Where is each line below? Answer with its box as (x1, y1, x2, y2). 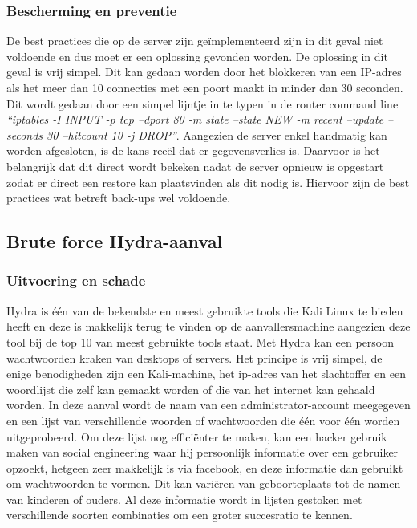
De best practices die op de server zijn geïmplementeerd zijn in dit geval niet (6, 32, 383, 49)
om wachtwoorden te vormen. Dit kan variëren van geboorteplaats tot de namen (6, 475, 401, 492)
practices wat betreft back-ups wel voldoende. (6, 189, 231, 206)
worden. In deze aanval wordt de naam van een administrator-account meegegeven (6, 396, 411, 413)
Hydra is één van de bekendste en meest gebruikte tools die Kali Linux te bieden (6, 302, 403, 319)
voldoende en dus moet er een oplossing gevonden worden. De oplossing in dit (6, 47, 388, 64)
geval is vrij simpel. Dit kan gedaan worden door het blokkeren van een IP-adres (6, 63, 402, 80)
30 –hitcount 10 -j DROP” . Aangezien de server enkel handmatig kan (47, 126, 387, 143)
